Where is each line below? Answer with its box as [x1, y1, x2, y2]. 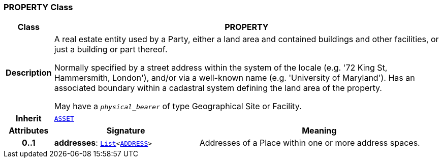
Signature [106, 125, 145, 136]
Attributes [9, 125, 49, 136]
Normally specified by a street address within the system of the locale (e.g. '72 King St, [54, 62, 388, 73]
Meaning [302, 125, 337, 136]
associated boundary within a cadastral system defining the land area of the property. [54, 83, 382, 93]
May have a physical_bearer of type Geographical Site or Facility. [54, 101, 302, 112]
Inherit [15, 113, 42, 124]
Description [6, 68, 52, 78]
